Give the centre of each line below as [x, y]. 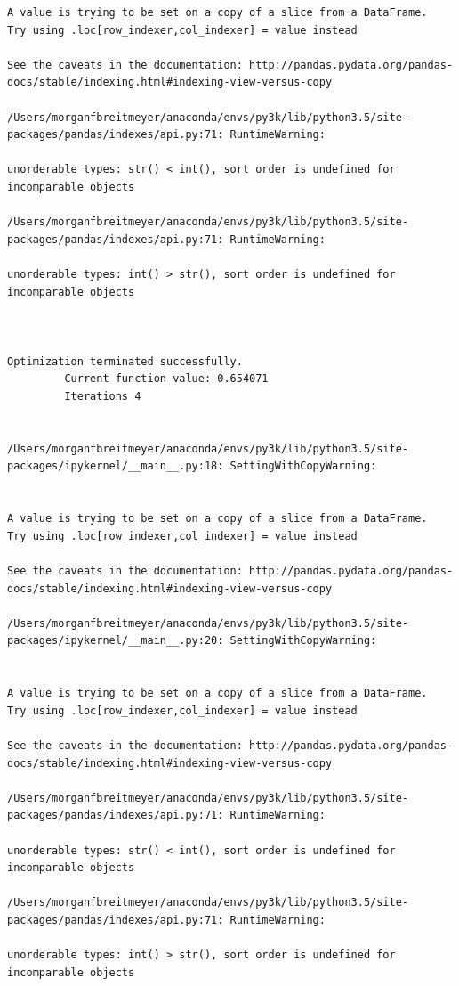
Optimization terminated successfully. [125, 361]
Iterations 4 [103, 397]
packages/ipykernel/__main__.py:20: [116, 641]
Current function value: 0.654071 [166, 379]
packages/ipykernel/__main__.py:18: [116, 466]
